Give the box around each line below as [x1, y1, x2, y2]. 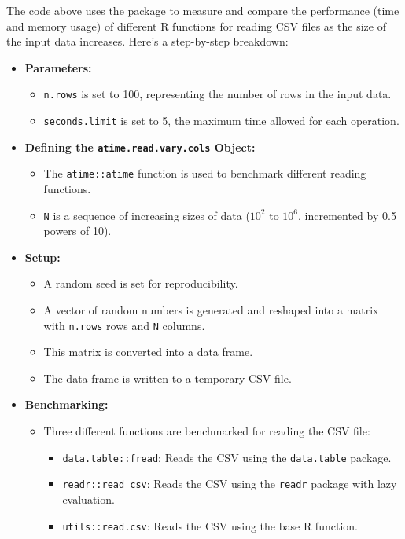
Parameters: [24, 59, 92, 75]
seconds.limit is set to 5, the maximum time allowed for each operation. [43, 112, 399, 129]
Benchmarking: [24, 396, 109, 412]
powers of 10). [43, 222, 112, 239]
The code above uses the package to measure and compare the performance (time [6, 2, 399, 18]
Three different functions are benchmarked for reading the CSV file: [43, 423, 370, 439]
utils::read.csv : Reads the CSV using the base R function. [62, 517, 358, 533]
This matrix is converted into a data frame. [43, 343, 253, 360]
